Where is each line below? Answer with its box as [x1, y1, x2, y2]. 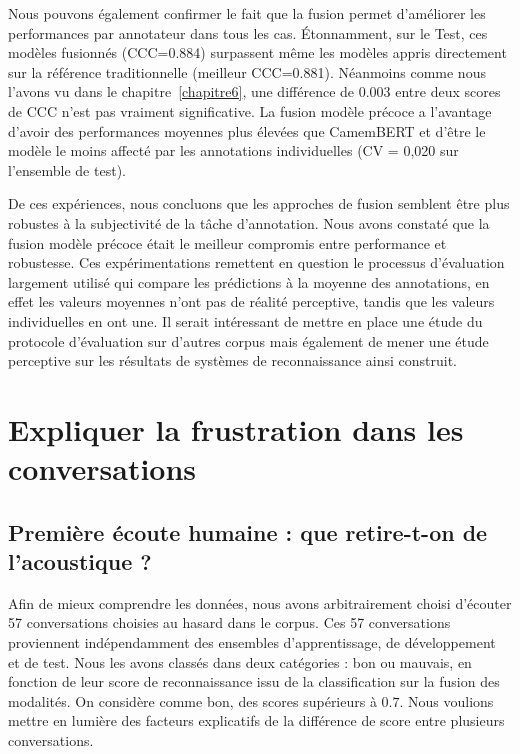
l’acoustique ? [8, 546, 152, 577]
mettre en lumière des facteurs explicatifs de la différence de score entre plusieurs [8, 710, 505, 731]
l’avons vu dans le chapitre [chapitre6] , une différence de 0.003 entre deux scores [8, 81, 501, 102]
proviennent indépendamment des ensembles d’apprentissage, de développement [8, 632, 496, 653]
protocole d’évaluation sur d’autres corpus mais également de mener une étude [8, 330, 489, 351]
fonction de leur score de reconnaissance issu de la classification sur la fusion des [8, 671, 500, 692]
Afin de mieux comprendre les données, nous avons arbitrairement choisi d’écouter [8, 592, 512, 613]
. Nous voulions [399, 690, 494, 711]
